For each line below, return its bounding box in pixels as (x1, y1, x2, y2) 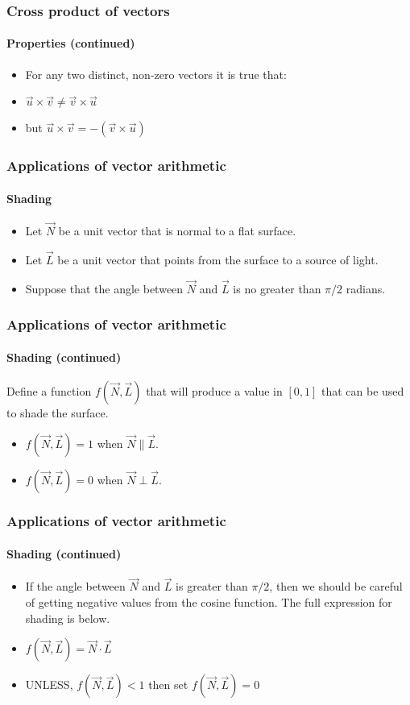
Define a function (6, 382, 92, 399)
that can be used (321, 382, 404, 399)
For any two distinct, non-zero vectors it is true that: (25, 65, 287, 82)
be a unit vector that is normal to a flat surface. (58, 222, 296, 239)
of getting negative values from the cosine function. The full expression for (25, 594, 392, 610)
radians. (346, 280, 386, 297)
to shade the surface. (6, 404, 109, 421)
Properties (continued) (6, 35, 135, 52)
